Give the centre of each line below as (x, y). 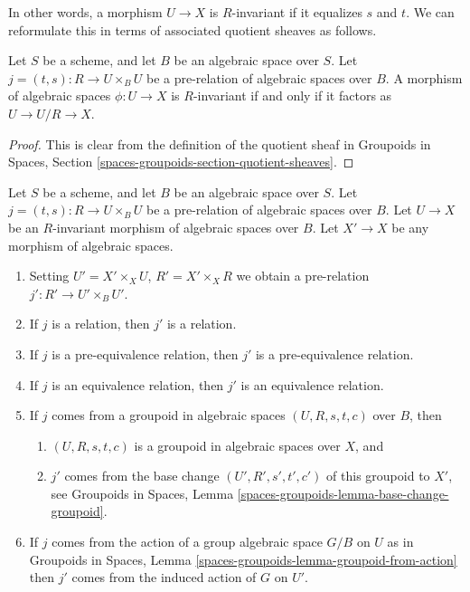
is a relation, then (101, 324)
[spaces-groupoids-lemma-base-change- (343, 493)
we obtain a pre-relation (303, 276)
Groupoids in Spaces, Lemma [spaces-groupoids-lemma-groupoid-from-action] (243, 559)
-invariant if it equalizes (297, 12)
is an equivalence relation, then (138, 384)
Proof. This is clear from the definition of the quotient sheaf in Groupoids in (220, 143)
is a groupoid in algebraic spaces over (237, 445)
